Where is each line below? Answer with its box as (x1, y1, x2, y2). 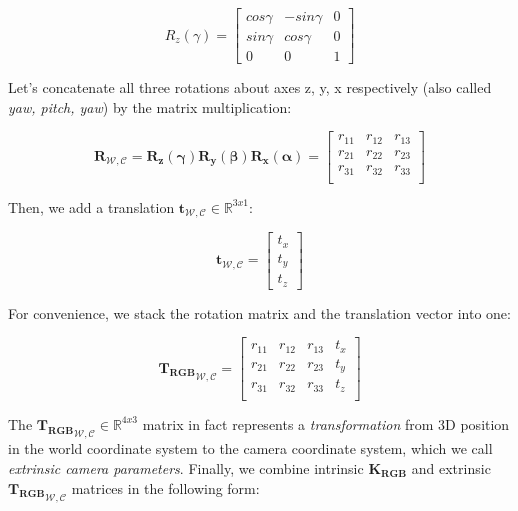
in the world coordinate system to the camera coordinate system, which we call (8, 438, 493, 459)
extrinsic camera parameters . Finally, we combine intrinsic (8, 457, 364, 478)
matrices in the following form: (71, 477, 260, 498)
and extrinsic (411, 457, 491, 478)
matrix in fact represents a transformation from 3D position (142, 413, 510, 434)
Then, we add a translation (8, 196, 175, 217)
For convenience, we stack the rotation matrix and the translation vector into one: (8, 302, 511, 323)
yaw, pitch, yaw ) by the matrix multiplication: (8, 96, 292, 117)
